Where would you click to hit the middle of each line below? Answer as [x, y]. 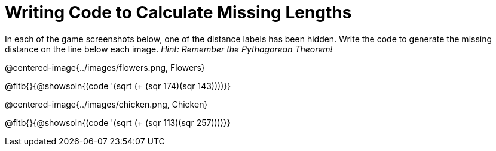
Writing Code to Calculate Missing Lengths [178, 12]
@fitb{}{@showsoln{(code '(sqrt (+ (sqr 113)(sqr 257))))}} [118, 122]
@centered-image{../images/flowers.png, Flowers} [105, 67]
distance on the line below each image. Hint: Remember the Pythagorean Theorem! [169, 49]
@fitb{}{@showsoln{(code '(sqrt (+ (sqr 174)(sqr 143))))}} [118, 86]
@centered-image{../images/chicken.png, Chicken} [106, 104]
